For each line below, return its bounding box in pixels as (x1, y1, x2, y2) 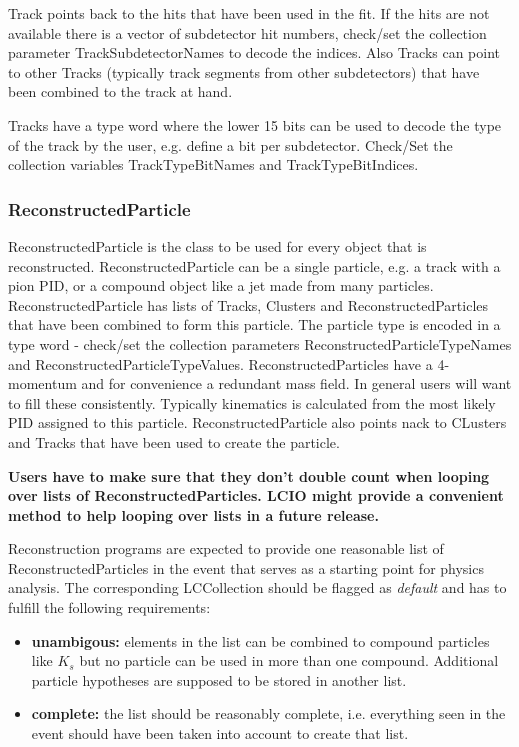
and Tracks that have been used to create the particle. (8, 431, 340, 452)
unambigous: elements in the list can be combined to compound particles (31, 630, 490, 651)
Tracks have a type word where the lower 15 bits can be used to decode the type (8, 114, 502, 135)
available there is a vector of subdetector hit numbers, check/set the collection (8, 22, 487, 43)
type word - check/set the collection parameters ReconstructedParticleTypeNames (8, 333, 512, 354)
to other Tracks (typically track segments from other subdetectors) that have (8, 61, 480, 82)
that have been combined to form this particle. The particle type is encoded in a (8, 314, 501, 335)
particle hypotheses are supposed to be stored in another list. (31, 669, 407, 690)
